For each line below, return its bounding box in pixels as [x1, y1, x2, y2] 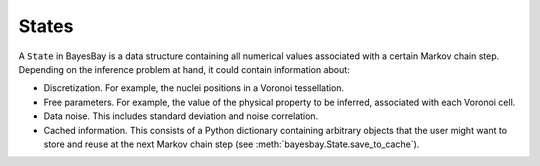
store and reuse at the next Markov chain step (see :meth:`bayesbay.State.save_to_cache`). [43, 138, 420, 150]
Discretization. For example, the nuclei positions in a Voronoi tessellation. [43, 82, 345, 94]
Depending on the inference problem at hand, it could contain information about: [18, 63, 350, 75]
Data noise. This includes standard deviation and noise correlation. [43, 110, 319, 122]
